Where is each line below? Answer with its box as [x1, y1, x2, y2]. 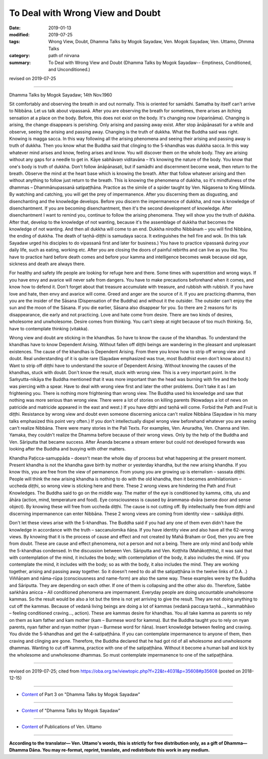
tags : [9, 39, 20, 45]
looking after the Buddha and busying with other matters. [9, 446, 126, 452]
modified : [9, 31, 30, 37]
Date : [9, 25, 21, 31]
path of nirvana [48, 53, 79, 59]
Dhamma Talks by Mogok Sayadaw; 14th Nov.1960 [9, 92, 113, 98]
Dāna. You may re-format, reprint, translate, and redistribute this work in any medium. [29, 747, 210, 753]
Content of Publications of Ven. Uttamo [21, 724, 102, 730]
